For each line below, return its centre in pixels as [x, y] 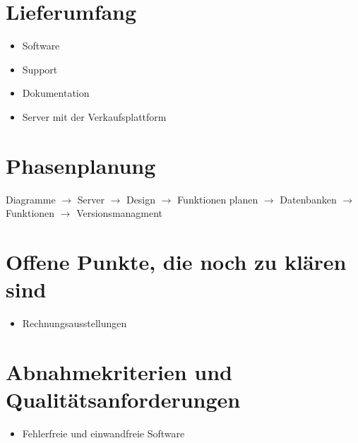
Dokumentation [56, 93]
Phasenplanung [81, 165]
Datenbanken [308, 199]
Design [141, 199]
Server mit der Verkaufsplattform [94, 116]
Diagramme [31, 199]
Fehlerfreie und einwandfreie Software [103, 433]
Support [40, 69]
